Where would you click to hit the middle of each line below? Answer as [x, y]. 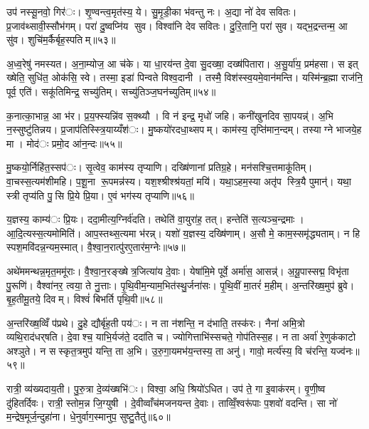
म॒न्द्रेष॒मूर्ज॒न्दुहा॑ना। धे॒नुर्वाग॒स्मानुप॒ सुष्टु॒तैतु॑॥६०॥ [89, 417]
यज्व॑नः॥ [345, 350]
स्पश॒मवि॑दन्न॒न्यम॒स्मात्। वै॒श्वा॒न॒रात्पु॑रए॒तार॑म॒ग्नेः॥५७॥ [96, 247]
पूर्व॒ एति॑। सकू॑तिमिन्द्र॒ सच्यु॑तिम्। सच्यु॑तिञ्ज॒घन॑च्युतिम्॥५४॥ [111, 91]
